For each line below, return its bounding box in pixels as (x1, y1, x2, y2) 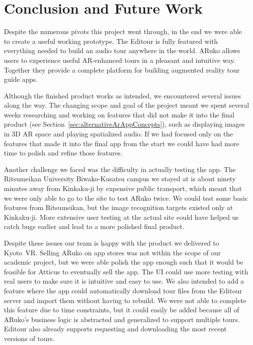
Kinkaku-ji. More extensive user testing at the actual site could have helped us (4, 211, 239, 222)
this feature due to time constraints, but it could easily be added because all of (4, 305, 239, 315)
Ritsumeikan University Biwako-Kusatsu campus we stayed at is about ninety (4, 173, 236, 184)
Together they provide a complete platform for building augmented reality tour (4, 64, 240, 75)
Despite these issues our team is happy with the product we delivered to (4, 238, 219, 248)
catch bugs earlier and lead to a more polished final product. (4, 221, 184, 231)
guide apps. (4, 74, 38, 84)
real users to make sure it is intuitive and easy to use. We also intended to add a (4, 276, 244, 286)
